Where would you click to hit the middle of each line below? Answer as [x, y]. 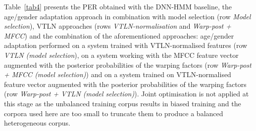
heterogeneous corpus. [37, 123]
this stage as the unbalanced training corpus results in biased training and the [123, 103]
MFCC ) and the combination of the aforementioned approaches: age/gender [119, 35]
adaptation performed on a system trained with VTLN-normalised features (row [126, 45]
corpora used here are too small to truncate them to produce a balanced [114, 113]
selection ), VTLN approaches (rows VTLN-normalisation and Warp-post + [118, 26]
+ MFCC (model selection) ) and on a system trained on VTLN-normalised [118, 74]
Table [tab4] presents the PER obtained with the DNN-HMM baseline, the [118, 6]
